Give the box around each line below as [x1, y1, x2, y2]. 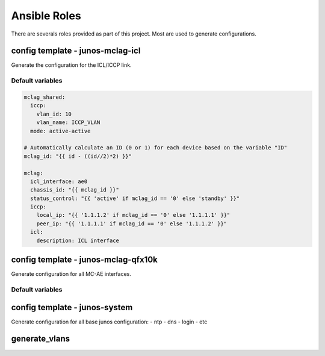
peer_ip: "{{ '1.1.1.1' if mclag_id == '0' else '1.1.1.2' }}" [36, 220, 227, 227]
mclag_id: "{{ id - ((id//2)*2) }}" [23, 152, 132, 160]
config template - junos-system [11, 302, 133, 313]
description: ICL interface [36, 237, 120, 244]
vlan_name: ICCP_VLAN [36, 119, 101, 126]
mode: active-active [30, 127, 91, 134]
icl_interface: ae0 [30, 178, 88, 185]
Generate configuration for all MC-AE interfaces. [11, 270, 132, 278]
